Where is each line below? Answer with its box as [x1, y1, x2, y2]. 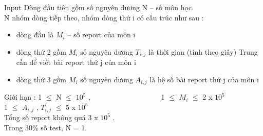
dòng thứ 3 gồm [16, 74, 67, 84]
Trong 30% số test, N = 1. [4, 122, 87, 132]
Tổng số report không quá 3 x [4, 112, 98, 123]
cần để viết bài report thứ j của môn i [16, 57, 136, 67]
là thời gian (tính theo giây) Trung [148, 46, 258, 57]
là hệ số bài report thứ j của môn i [149, 74, 259, 84]
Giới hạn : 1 [4, 92, 42, 102]
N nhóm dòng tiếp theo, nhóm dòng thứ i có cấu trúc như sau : [4, 12, 204, 22]
